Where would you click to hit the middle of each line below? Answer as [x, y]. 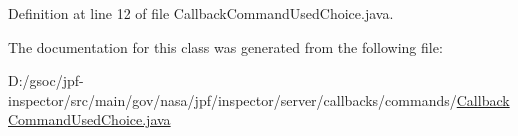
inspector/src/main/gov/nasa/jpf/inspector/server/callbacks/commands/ [232, 99]
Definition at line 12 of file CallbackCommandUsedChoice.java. [201, 13]
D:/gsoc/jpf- [46, 80]
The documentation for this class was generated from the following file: [225, 46]
